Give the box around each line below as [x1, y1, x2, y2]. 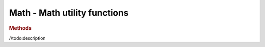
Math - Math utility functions [9, 7, 129, 18]
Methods [9, 24, 32, 31]
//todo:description [9, 35, 46, 41]
